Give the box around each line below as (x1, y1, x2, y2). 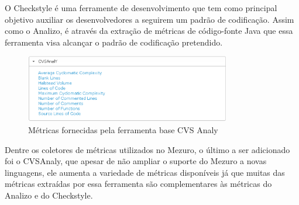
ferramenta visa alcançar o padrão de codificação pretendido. (5, 36, 223, 48)
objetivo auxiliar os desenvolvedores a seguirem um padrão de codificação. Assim (5, 13, 294, 25)
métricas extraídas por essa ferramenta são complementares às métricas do (5, 178, 272, 190)
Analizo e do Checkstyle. (5, 189, 93, 201)
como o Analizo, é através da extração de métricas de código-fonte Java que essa (5, 25, 293, 37)
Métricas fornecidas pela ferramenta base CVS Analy (28, 123, 218, 135)
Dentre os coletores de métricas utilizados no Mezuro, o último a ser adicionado (5, 143, 290, 155)
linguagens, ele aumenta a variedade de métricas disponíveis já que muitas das (5, 166, 285, 178)
